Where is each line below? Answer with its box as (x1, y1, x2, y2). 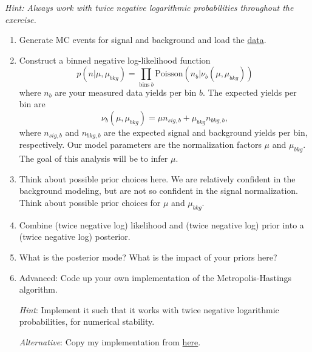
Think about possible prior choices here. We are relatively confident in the (19, 172, 296, 185)
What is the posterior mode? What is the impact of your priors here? (19, 250, 277, 263)
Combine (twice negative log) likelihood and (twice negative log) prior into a (19, 218, 304, 231)
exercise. (5, 13, 36, 25)
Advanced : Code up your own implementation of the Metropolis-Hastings (19, 271, 292, 284)
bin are (19, 98, 46, 110)
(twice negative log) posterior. (19, 230, 131, 243)
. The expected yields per (202, 85, 297, 98)
